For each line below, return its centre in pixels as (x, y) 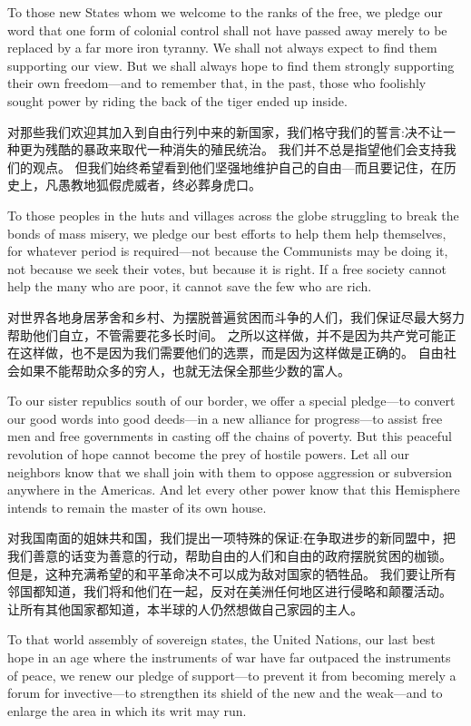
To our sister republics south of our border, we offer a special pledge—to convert (231, 401)
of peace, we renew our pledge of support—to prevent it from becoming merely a (232, 675)
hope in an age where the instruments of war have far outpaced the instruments (229, 657)
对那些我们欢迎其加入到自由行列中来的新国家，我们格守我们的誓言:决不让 (225, 131)
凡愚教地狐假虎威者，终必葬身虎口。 (153, 185)
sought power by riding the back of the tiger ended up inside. (177, 100)
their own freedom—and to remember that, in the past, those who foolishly (217, 83)
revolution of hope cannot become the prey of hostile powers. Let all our (209, 454)
